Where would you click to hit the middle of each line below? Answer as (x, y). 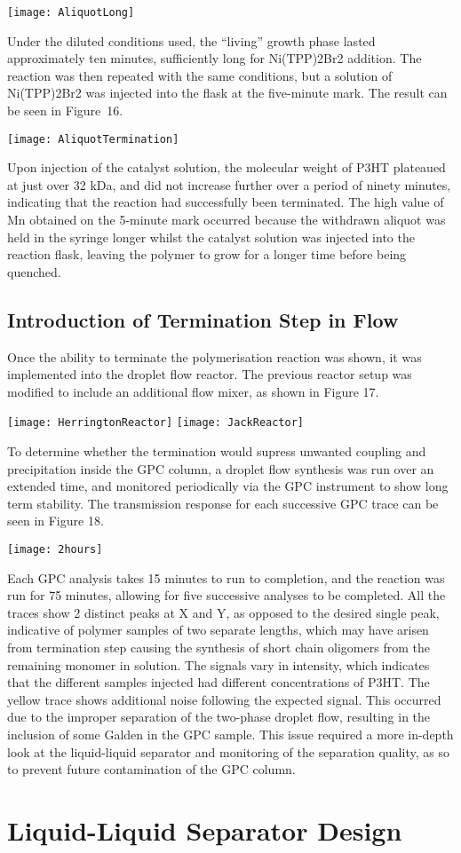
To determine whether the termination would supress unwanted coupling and (217, 451)
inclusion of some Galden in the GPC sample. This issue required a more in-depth (230, 735)
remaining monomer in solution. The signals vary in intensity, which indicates (219, 664)
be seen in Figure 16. (65, 111)
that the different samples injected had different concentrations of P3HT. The (219, 682)
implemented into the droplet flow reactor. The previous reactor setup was (210, 374)
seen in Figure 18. (56, 521)
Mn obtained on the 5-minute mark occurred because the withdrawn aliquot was (227, 220)
